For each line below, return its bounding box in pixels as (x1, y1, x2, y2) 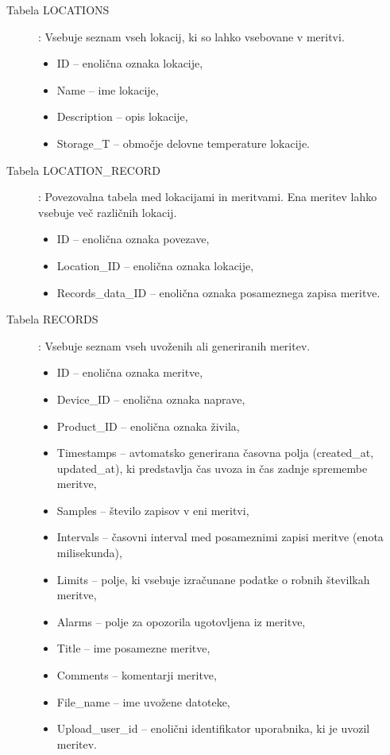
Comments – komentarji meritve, (56, 667, 217, 683)
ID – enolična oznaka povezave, (56, 230, 210, 247)
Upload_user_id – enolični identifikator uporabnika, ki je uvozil (56, 720, 370, 737)
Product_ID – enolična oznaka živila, (56, 417, 240, 434)
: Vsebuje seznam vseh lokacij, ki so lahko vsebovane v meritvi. (38, 28, 345, 45)
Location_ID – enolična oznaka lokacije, (56, 257, 254, 273)
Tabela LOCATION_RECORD (6, 161, 160, 178)
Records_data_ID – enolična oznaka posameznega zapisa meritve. (56, 284, 380, 300)
